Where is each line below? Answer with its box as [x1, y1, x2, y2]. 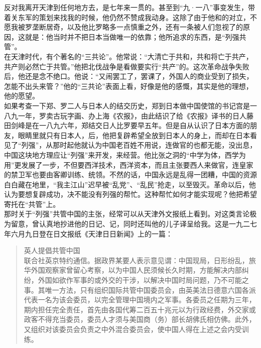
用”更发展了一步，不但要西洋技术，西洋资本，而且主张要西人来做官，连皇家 [4, 159, 253, 170]
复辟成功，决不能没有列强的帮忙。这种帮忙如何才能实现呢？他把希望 [32, 189, 257, 199]
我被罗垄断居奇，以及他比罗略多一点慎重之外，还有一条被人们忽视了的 [11, 22, 243, 32]
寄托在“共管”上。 [4, 198, 60, 209]
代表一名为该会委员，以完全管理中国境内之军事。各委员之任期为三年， [24, 294, 256, 305]
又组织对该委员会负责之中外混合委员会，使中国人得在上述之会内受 [24, 324, 242, 334]
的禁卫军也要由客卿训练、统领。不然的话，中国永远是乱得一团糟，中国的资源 [4, 169, 257, 180]
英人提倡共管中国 [24, 245, 80, 256]
